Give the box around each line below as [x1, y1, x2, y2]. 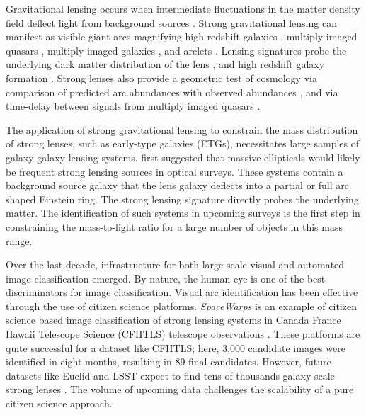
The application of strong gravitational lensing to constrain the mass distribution [6, 122, 358, 137]
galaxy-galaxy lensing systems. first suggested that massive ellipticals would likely [6, 149, 360, 164]
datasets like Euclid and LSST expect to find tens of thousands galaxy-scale [6, 368, 335, 382]
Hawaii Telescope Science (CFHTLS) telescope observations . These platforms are [6, 326, 360, 341]
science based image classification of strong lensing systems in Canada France [6, 312, 341, 327]
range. [6, 233, 33, 248]
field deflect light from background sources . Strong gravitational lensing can [6, 15, 337, 30]
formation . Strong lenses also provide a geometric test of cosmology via [6, 70, 317, 85]
